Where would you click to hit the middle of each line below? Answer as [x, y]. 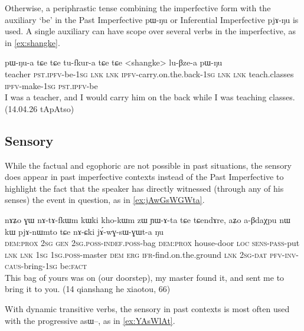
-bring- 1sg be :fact [54, 266]
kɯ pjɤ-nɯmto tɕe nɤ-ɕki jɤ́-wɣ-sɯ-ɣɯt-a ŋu [84, 231]
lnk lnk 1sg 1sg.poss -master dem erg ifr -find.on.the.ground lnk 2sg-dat [136, 254]
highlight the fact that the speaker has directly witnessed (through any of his [144, 188]
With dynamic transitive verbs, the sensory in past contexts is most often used [147, 309]
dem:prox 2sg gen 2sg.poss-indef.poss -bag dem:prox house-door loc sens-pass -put [152, 243]
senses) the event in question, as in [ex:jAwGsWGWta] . [105, 200]
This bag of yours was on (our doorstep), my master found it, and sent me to [145, 277]
